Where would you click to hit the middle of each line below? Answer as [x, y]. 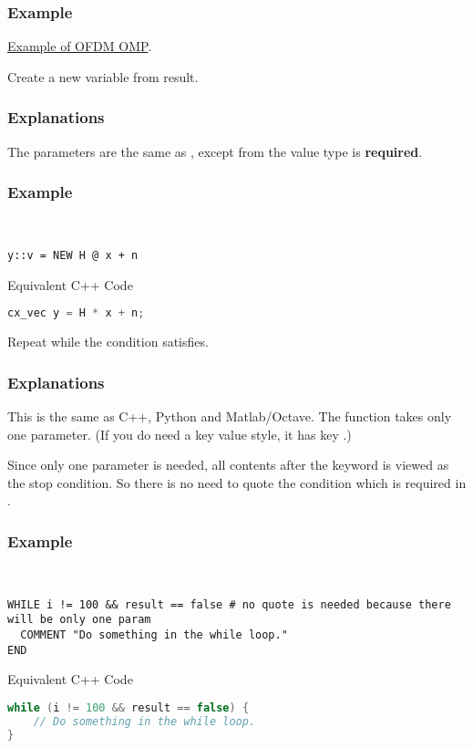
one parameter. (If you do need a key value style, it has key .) [180, 434]
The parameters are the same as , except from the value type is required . [215, 151]
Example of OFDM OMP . [80, 46]
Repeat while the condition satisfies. [108, 342]
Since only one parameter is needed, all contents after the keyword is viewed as [228, 465]
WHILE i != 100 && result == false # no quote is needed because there [229, 604]
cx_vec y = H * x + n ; [76, 313]
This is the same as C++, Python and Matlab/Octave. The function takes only [230, 416]
